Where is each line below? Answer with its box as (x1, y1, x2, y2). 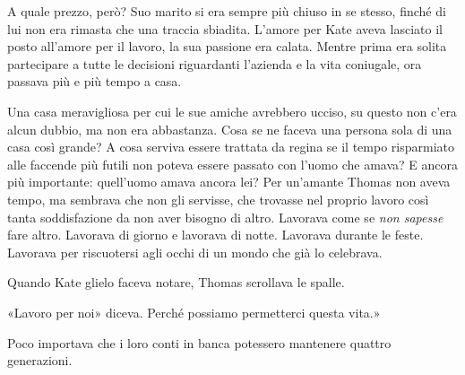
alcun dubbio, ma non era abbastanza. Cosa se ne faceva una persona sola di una (7, 119, 452, 138)
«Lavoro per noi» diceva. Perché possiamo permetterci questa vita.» (7, 302, 381, 321)
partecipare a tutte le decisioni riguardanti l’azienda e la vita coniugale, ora (7, 54, 422, 73)
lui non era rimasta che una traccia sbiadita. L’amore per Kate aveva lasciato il (7, 19, 443, 38)
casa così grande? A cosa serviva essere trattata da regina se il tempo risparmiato (7, 137, 454, 156)
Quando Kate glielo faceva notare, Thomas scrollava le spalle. (7, 273, 345, 292)
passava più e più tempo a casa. (7, 72, 182, 91)
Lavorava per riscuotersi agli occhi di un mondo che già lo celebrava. (7, 242, 383, 261)
